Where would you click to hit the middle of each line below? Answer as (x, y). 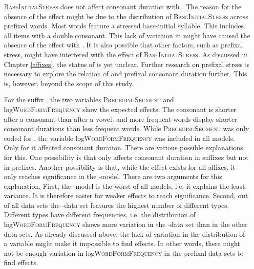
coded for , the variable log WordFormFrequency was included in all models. (119, 138)
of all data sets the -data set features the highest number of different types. (116, 205)
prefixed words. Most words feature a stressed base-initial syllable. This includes (124, 26)
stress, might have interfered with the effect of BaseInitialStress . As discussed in (126, 54)
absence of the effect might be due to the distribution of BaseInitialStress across (126, 16)
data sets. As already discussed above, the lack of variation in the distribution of (125, 234)
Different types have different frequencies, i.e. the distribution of (100, 214)
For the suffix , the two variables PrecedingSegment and (89, 100)
